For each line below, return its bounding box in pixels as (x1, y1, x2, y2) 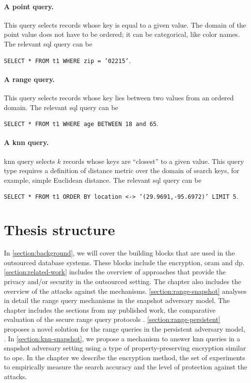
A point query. (4, 1, 54, 11)
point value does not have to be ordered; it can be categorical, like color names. (4, 29, 240, 39)
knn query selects (4, 156, 55, 166)
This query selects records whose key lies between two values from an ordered (4, 93, 234, 103)
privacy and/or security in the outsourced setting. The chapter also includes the (4, 276, 241, 287)
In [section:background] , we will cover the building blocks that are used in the (4, 248, 235, 258)
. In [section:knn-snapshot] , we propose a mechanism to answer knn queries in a (4, 333, 240, 343)
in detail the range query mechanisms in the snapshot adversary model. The (4, 295, 230, 305)
